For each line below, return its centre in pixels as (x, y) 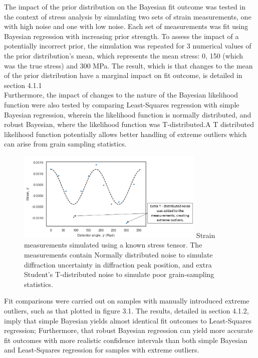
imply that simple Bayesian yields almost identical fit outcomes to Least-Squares (128, 320)
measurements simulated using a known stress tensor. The (113, 245)
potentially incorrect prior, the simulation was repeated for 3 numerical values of (128, 46)
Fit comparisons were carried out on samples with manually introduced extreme (127, 301)
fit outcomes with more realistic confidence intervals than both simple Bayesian (126, 340)
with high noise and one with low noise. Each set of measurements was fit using (126, 26)
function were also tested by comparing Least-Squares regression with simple (122, 104)
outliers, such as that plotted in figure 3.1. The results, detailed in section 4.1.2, (126, 311)
